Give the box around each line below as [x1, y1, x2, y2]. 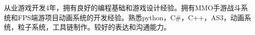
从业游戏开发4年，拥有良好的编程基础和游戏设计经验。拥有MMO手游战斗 [4, 2, 241, 12]
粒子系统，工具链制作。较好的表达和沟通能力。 [17, 22, 171, 32]
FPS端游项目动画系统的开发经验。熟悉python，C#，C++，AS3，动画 [17, 12, 245, 22]
